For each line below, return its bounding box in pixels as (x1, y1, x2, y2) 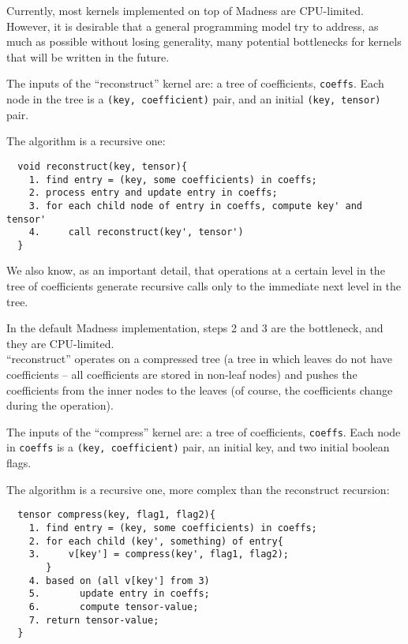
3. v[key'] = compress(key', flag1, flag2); (28, 549, 289, 560)
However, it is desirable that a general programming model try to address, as (6, 17, 379, 34)
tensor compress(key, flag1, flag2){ (17, 509, 215, 521)
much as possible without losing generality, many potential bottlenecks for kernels (6, 33, 402, 50)
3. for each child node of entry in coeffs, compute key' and (28, 200, 363, 212)
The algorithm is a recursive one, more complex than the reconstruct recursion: (6, 481, 390, 497)
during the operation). (6, 397, 114, 414)
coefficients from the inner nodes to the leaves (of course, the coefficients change (6, 381, 393, 398)
